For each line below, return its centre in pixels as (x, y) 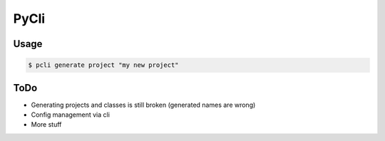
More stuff (46, 125)
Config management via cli (71, 115)
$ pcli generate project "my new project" (103, 65)
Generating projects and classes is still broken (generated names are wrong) (143, 105)
